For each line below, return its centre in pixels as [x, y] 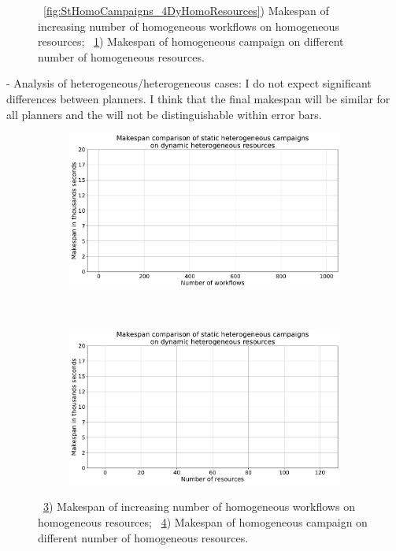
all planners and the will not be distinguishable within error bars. [164, 114]
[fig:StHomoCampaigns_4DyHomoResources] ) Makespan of [186, 10]
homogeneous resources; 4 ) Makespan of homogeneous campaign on [203, 521]
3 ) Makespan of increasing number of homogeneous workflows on [199, 506]
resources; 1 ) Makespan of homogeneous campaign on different [191, 41]
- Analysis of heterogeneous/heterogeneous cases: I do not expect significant [189, 83]
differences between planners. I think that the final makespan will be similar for [198, 98]
